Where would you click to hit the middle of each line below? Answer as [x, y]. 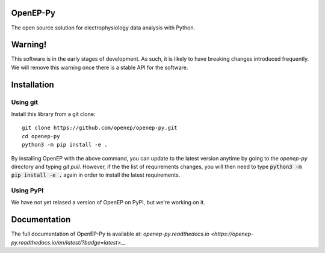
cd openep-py [41, 136]
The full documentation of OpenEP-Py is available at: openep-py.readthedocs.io [110, 234]
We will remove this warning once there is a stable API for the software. [100, 67]
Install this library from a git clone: [53, 114]
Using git [25, 102]
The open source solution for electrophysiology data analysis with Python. [103, 28]
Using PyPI [27, 191]
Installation [32, 84]
